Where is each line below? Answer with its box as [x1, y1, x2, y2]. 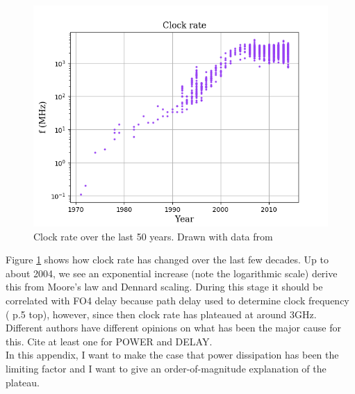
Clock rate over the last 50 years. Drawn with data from [33, 229, 273, 243]
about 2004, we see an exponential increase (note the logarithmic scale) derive [6, 265, 338, 280]
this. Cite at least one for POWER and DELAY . [6, 334, 213, 348]
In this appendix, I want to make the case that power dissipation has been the [6, 347, 339, 362]
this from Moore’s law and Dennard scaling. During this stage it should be [6, 279, 323, 294]
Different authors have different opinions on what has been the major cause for [6, 320, 341, 335]
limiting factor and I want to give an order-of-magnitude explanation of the [6, 361, 327, 375]
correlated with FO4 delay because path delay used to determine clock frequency [6, 293, 349, 307]
